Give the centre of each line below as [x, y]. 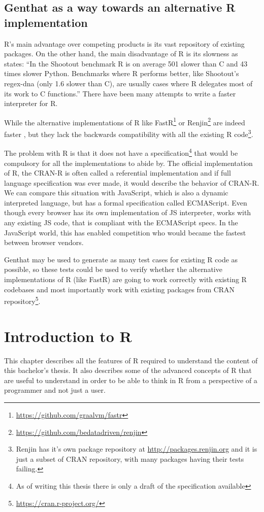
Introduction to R [68, 336]
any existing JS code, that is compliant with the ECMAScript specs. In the [121, 223]
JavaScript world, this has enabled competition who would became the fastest [125, 232]
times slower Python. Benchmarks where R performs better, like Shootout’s [122, 73]
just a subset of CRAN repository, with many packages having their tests [130, 458]
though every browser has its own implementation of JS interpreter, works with [128, 212]
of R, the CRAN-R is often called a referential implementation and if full [118, 173]
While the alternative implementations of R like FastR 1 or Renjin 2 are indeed [125, 121]
